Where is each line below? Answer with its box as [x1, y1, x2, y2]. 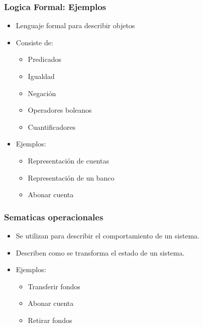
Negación [28, 88, 56, 98]
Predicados [28, 54, 62, 64]
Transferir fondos [28, 281, 80, 291]
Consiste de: [16, 37, 53, 47]
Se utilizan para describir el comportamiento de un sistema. [16, 230, 199, 240]
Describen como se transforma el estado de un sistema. [16, 247, 185, 258]
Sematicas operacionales [4, 210, 104, 223]
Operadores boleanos [28, 105, 92, 115]
